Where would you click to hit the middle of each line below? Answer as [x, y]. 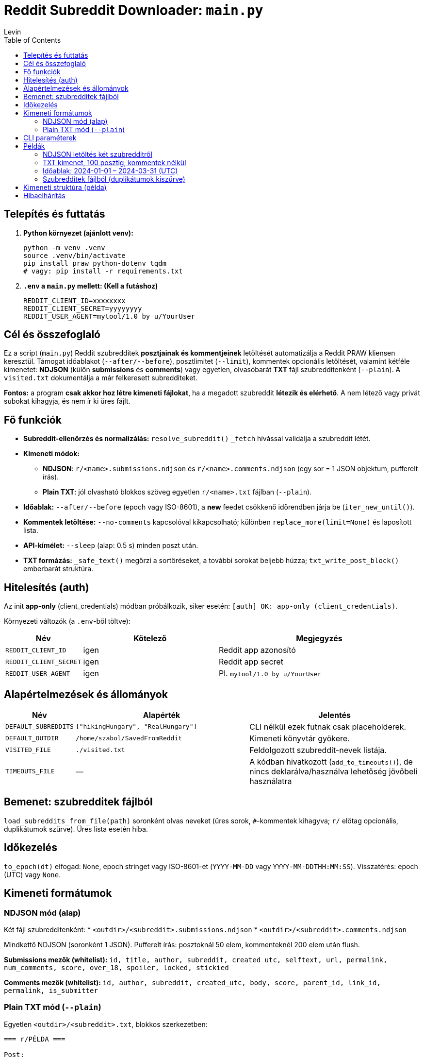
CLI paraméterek [50, 137]
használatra [271, 781]
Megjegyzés [319, 639]
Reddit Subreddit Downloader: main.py [134, 10]
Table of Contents [33, 40]
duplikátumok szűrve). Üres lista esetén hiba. [76, 829]
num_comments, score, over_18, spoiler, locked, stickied [116, 967]
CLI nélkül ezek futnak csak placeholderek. [328, 726]
